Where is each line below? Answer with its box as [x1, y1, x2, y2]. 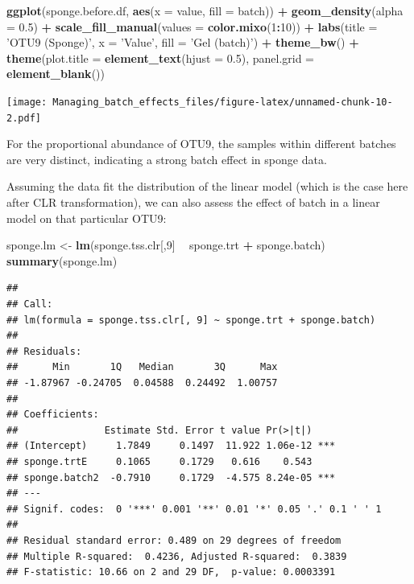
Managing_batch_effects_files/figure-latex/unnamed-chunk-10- [52, 96, 393, 108]
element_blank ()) [6, 65, 105, 82]
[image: [6, 96, 48, 108]
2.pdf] [6, 112, 41, 124]
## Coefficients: [6, 409, 99, 421]
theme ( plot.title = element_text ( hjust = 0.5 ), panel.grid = [6, 49, 314, 66]
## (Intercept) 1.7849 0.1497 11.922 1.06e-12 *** [6, 440, 336, 452]
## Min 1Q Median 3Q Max [6, 361, 278, 373]
